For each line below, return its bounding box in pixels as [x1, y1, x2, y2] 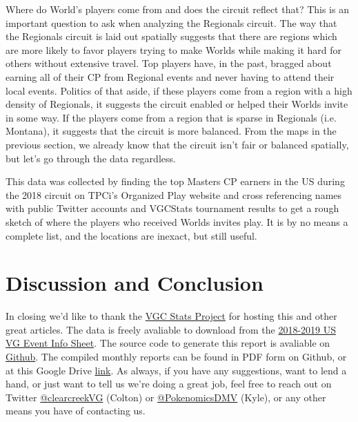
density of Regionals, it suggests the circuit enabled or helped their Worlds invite [6, 97, 348, 111]
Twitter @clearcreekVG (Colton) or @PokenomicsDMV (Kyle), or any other [6, 390, 326, 404]
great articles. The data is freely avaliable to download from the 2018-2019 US [6, 322, 337, 336]
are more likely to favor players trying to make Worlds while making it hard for [6, 42, 341, 57]
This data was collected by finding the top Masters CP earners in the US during [6, 174, 345, 189]
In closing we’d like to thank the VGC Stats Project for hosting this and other [6, 309, 337, 323]
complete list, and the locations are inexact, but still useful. [6, 228, 257, 242]
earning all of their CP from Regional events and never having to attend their [6, 69, 335, 84]
